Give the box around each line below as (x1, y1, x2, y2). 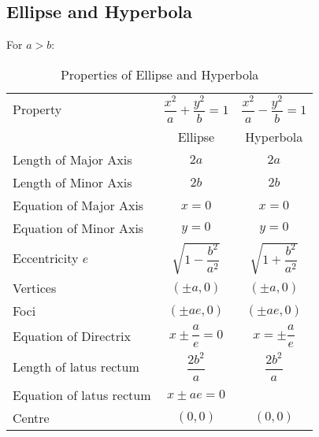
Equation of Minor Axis (13, 219, 144, 238)
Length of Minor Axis (13, 173, 132, 192)
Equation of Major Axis (13, 196, 144, 215)
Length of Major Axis (13, 150, 132, 169)
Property (13, 100, 62, 119)
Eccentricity (13, 249, 79, 268)
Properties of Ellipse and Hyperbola (60, 65, 259, 83)
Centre (13, 408, 50, 427)
